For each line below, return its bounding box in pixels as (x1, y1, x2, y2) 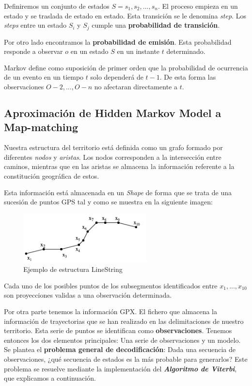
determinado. (166, 46, 205, 56)
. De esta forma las (159, 72, 216, 82)
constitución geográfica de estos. (4, 170, 99, 181)
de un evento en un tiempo (4, 72, 84, 82)
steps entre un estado (4, 20, 66, 30)
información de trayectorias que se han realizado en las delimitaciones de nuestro (4, 316, 244, 326)
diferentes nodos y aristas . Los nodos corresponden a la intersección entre (4, 151, 221, 162)
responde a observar (4, 46, 63, 56)
